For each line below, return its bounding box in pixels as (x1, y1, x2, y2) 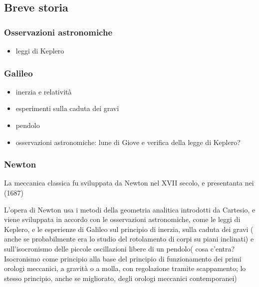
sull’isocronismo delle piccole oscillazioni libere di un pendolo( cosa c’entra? (4, 243, 235, 253)
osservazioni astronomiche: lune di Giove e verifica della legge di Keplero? (15, 136, 241, 147)
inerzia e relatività (15, 86, 72, 96)
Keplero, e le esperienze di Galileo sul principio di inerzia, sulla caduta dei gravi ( (4, 223, 254, 234)
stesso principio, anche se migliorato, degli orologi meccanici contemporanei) (4, 272, 237, 283)
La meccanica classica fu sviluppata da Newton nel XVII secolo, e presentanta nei (4, 177, 254, 188)
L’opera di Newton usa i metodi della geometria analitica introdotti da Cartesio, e (4, 204, 256, 214)
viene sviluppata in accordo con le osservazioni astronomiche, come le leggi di (4, 214, 241, 224)
